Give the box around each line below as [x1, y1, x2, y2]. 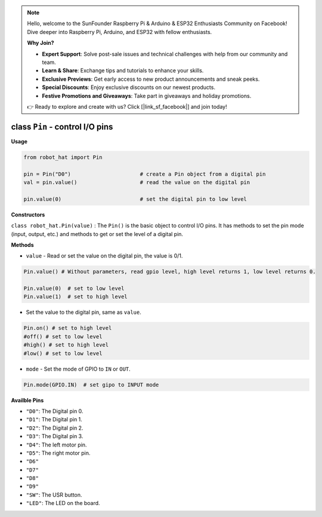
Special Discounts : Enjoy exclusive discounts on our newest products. [42, 84, 216, 91]
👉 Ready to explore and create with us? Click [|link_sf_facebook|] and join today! [27, 103, 227, 110]
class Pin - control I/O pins [11, 121, 113, 131]
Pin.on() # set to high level [23, 325, 112, 332]
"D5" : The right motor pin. [26, 449, 91, 457]
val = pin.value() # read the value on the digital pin [23, 179, 250, 185]
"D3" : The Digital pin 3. [26, 433, 83, 440]
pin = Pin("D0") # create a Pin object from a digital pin [23, 170, 266, 178]
